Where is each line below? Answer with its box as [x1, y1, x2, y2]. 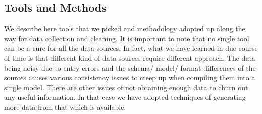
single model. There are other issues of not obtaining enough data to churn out [4, 82, 248, 92]
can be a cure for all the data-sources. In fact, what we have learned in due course [4, 43, 258, 53]
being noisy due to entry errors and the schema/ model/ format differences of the [4, 62, 256, 73]
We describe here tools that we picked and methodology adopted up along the [4, 23, 245, 34]
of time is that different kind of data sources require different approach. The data [4, 52, 255, 63]
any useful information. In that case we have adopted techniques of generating [4, 92, 246, 102]
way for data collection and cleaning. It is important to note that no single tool [4, 33, 249, 43]
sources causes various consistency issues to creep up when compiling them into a [4, 72, 255, 83]
